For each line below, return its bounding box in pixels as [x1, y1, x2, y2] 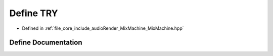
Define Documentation [9, 38, 82, 47]
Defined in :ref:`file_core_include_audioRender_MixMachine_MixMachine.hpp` [22, 25, 184, 31]
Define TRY [9, 8, 58, 19]
